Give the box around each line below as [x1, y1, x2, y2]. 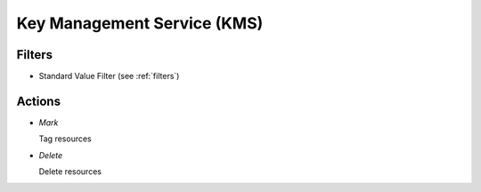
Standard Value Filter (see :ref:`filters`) [38, 71, 180, 82]
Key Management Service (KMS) [16, 13, 264, 33]
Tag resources [38, 133, 93, 144]
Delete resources [38, 166, 102, 177]
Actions [16, 93, 61, 108]
